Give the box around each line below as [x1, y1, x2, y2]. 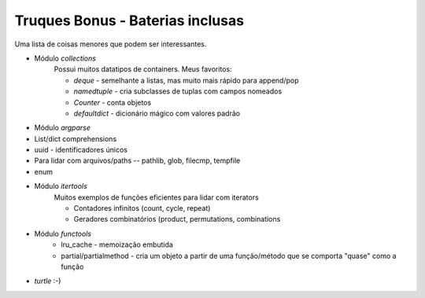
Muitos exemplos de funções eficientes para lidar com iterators [54, 193, 259, 202]
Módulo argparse [34, 123, 91, 133]
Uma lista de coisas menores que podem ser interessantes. [14, 39, 207, 49]
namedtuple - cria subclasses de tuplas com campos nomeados [73, 86, 283, 96]
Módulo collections [34, 53, 96, 63]
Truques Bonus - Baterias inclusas [14, 12, 244, 29]
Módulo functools [34, 229, 92, 238]
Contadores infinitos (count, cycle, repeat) [73, 204, 211, 213]
